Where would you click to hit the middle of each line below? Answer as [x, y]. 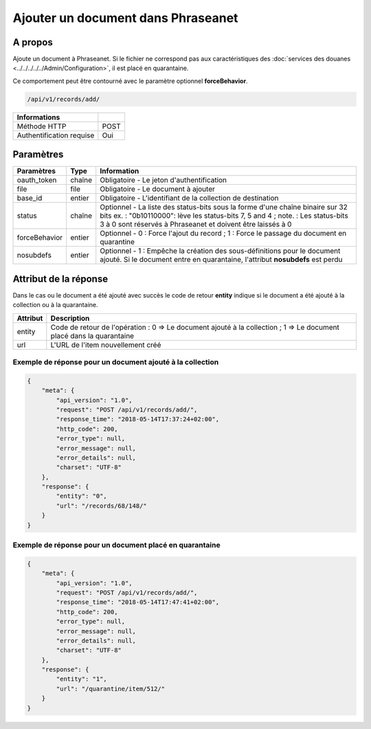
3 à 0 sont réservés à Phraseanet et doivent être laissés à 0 [196, 225]
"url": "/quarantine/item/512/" [110, 688]
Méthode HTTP [42, 126]
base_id [30, 198]
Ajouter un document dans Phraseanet [125, 18]
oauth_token [37, 180]
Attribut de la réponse [60, 279]
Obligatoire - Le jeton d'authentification [163, 180]
